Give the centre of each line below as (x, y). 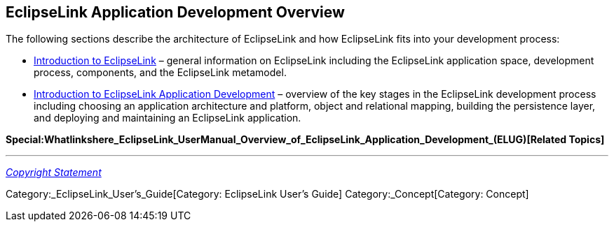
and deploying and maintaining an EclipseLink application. (168, 118)
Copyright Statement (54, 173)
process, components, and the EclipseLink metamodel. (160, 73)
